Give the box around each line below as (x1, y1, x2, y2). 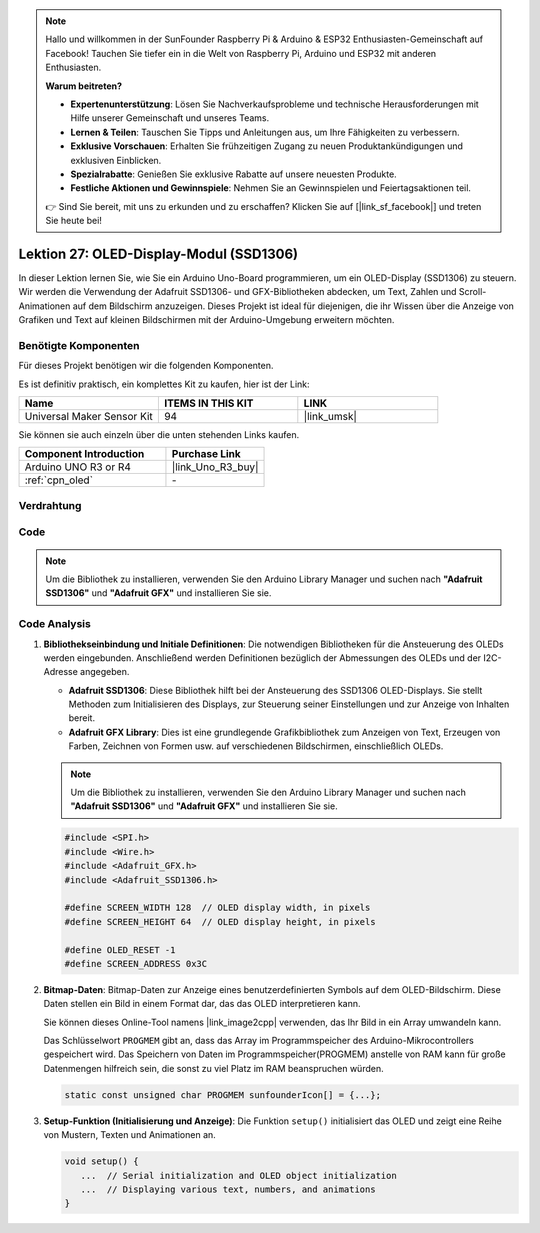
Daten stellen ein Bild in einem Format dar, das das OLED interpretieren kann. (43, 998, 361, 1010)
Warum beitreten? (45, 80, 123, 92)
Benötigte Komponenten (18, 338, 140, 352)
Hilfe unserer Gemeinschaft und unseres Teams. (70, 112, 270, 124)
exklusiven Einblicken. (70, 154, 162, 166)
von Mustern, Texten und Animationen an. (43, 1129, 217, 1141)
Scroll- (458, 286, 487, 298)
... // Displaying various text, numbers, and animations (80, 1183, 376, 1195)
